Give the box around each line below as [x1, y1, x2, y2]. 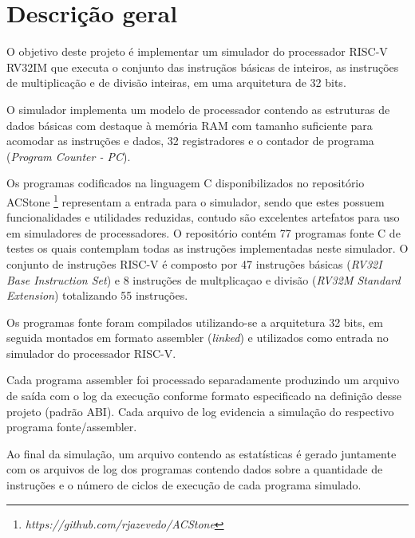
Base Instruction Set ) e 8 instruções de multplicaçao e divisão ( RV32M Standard [6, 271, 401, 288]
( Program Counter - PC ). [6, 147, 131, 164]
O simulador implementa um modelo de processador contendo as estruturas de [6, 100, 390, 117]
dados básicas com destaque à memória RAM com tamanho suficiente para [6, 116, 373, 133]
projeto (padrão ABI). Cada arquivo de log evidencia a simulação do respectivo [6, 403, 394, 419]
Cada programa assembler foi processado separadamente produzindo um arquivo [6, 371, 400, 388]
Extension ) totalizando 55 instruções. [6, 287, 188, 304]
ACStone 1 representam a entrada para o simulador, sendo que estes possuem [6, 190, 385, 210]
